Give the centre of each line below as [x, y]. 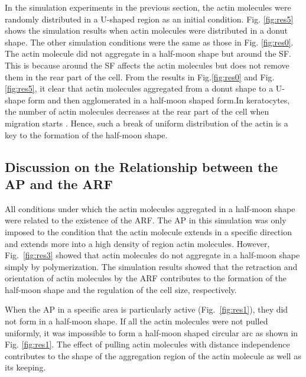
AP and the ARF [59, 183]
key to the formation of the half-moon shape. [86, 134]
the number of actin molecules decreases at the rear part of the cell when [137, 111]
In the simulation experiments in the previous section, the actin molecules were [148, 7]
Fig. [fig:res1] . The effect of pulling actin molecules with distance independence [147, 344]
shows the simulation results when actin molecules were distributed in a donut [146, 30]
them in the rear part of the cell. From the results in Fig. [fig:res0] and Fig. [140, 77]
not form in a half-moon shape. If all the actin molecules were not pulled [136, 321]
